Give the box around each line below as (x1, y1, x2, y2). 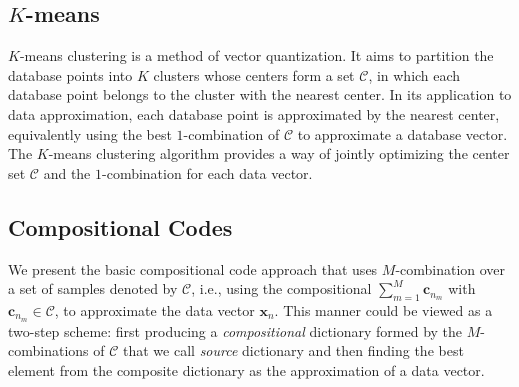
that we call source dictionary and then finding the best (123, 340, 464, 361)
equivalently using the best (8, 123, 172, 144)
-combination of (183, 123, 280, 144)
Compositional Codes (8, 211, 233, 242)
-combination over (395, 258, 506, 279)
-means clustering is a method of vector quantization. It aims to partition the (19, 45, 494, 66)
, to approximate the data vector (54, 299, 255, 320)
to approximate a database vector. (297, 123, 508, 144)
